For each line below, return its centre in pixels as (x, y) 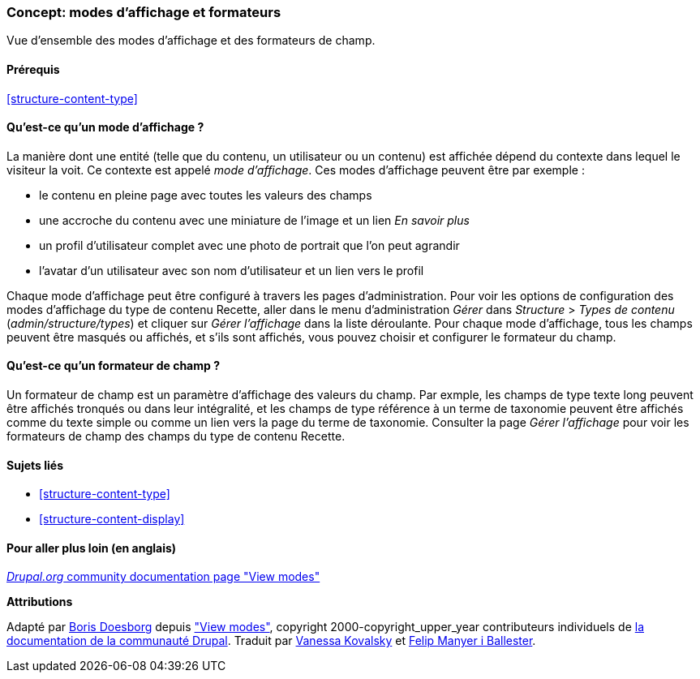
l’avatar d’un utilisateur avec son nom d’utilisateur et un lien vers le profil (232, 270)
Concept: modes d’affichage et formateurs (144, 12)
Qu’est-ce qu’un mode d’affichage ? (105, 127)
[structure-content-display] (112, 519)
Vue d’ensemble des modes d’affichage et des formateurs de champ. (191, 41)
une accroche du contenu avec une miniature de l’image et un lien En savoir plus (254, 220)
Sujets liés (35, 465)
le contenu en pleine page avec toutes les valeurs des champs (206, 195)
